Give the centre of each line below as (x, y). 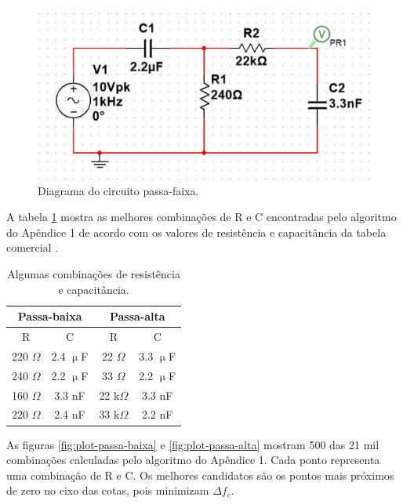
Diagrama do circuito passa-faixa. (118, 190)
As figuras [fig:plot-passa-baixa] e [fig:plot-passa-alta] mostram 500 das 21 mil (193, 444)
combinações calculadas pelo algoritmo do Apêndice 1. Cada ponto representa (193, 460)
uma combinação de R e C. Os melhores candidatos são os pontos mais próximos (200, 475)
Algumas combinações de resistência (94, 274)
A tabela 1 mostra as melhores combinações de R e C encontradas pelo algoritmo (201, 217)
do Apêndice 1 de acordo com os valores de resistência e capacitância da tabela (196, 232)
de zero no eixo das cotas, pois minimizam (108, 490)
